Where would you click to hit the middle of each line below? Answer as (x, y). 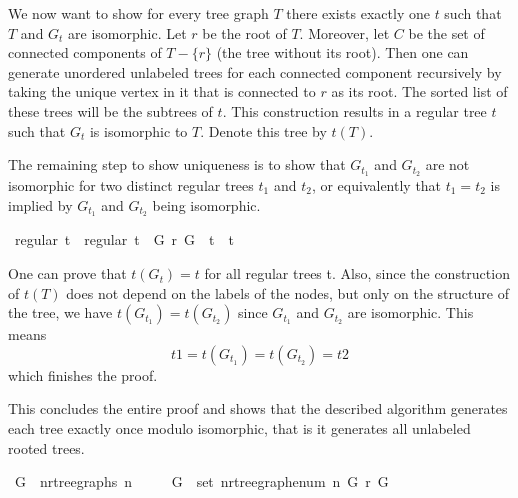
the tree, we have (60, 312)
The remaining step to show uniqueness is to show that (177, 164)
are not (447, 164)
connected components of (85, 52)
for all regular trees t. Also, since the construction (357, 273)
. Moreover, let (344, 32)
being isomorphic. (206, 204)
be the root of (244, 32)
